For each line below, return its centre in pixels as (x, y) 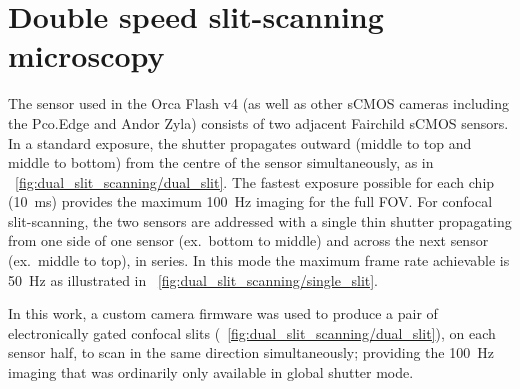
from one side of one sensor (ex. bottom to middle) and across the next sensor (248, 240)
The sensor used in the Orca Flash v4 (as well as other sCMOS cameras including (259, 103)
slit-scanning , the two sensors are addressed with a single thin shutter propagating (260, 220)
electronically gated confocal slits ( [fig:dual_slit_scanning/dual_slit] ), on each (252, 332)
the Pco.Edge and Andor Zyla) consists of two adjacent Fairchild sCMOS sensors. (258, 122)
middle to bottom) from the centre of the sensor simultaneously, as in (221, 162)
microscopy (86, 55)
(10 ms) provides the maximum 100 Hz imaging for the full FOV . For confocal (250, 201)
